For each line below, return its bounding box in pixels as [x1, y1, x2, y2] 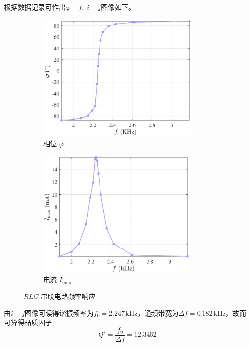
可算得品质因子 [4, 317, 52, 327]
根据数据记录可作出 [4, 2, 66, 12]
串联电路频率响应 [40, 291, 96, 301]
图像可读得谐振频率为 [25, 307, 94, 318]
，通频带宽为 [137, 307, 179, 318]
